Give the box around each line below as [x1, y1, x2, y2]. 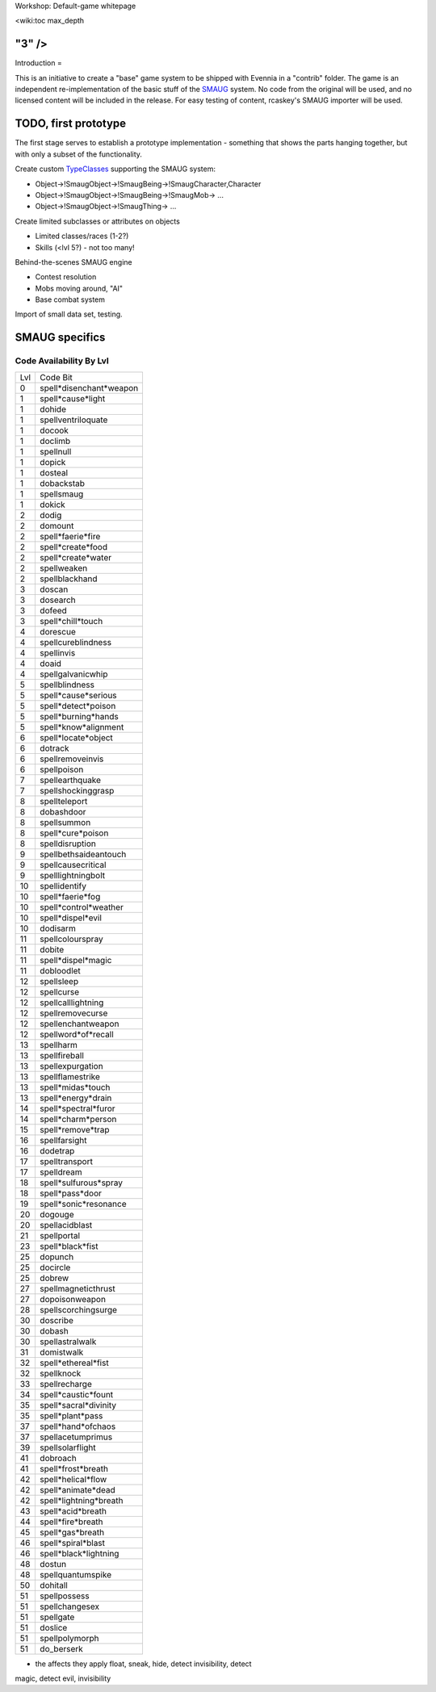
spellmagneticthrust [40, 1283, 116, 1294]
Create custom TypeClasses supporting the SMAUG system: [15, 164, 216, 174]
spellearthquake [40, 774, 101, 785]
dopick [40, 456, 66, 467]
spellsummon [40, 816, 91, 827]
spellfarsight [40, 1134, 87, 1145]
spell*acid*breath [40, 1506, 107, 1517]
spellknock [40, 1367, 82, 1379]
